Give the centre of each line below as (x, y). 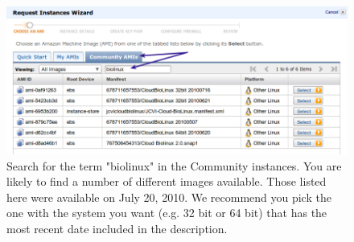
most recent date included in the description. (117, 229)
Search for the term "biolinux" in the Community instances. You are (174, 165)
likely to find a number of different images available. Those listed (167, 181)
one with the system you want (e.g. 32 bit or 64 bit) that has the (167, 213)
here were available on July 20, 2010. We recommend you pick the (169, 197)
